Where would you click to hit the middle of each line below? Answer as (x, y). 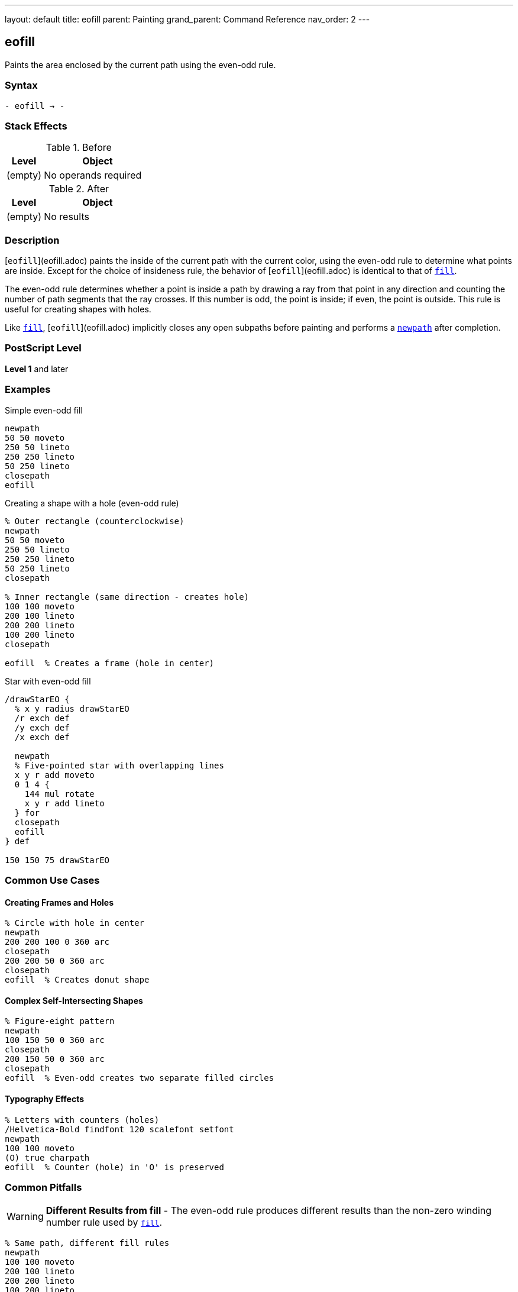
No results (67, 217)
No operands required (93, 175)
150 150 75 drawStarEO (57, 860)
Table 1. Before (79, 148)
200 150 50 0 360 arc (55, 1059)
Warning (25, 1217)
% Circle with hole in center (75, 923)
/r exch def (42, 718)
